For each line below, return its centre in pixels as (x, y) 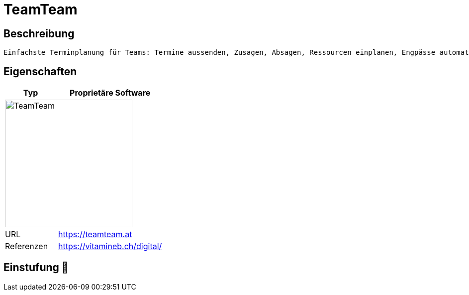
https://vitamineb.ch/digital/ (110, 246)
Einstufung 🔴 (36, 268)
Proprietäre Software (110, 93)
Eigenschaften (40, 71)
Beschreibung (39, 33)
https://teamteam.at (95, 234)
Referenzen (27, 246)
